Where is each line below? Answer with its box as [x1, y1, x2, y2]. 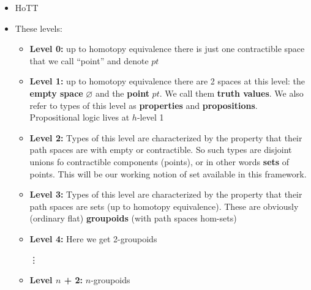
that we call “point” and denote [29, 54, 149, 67]
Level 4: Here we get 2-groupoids [29, 232, 157, 245]
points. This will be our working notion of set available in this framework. [29, 167, 307, 180]
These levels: [15, 21, 62, 34]
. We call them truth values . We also [159, 86, 304, 99]
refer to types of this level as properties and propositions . [29, 99, 258, 111]
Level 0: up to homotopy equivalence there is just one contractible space [29, 42, 305, 55]
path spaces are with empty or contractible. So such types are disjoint [29, 143, 292, 156]
